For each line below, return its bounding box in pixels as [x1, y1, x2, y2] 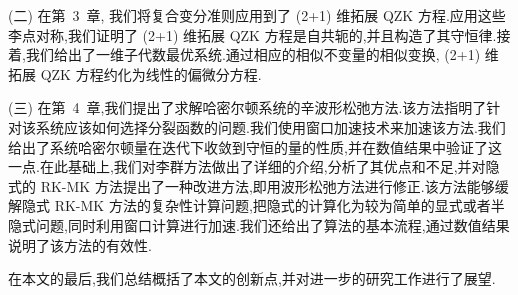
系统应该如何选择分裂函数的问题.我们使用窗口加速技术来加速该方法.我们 [35, 116, 506, 137]
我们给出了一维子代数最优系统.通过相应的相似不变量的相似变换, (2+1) [25, 44, 481, 65]
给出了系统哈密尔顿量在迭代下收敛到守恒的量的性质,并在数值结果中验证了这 [8, 136, 502, 157]
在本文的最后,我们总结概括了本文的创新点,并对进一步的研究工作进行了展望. [8, 268, 496, 289]
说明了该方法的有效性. [8, 234, 152, 255]
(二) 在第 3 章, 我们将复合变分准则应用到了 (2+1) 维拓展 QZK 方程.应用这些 [8, 5, 506, 25]
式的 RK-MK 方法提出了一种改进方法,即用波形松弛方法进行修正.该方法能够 [8, 175, 495, 196]
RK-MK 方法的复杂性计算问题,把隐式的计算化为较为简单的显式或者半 [54, 195, 505, 216]
